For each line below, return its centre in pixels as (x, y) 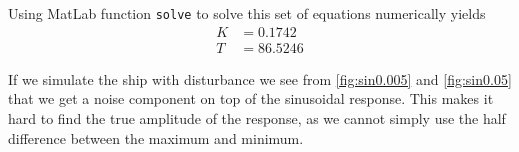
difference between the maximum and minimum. (156, 137)
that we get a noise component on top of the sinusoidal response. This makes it (251, 98)
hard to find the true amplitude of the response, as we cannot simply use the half (257, 117)
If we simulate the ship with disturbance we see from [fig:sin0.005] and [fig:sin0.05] (260, 78)
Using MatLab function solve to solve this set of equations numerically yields (247, 13)
